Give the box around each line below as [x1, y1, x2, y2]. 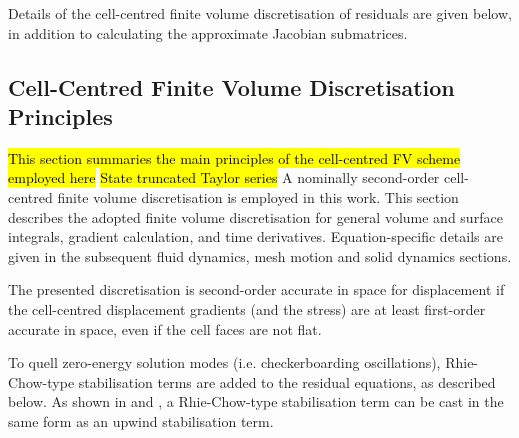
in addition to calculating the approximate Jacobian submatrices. [8, 22, 408, 43]
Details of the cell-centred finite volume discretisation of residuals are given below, [8, 3, 512, 23]
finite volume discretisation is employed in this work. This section [57, 186, 459, 207]
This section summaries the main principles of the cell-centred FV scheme [8, 147, 461, 168]
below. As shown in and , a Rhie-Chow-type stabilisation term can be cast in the [8, 391, 504, 412]
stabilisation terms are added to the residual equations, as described [78, 371, 496, 392]
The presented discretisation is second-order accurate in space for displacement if [8, 279, 505, 300]
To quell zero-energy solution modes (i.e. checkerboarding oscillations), [8, 352, 441, 373]
